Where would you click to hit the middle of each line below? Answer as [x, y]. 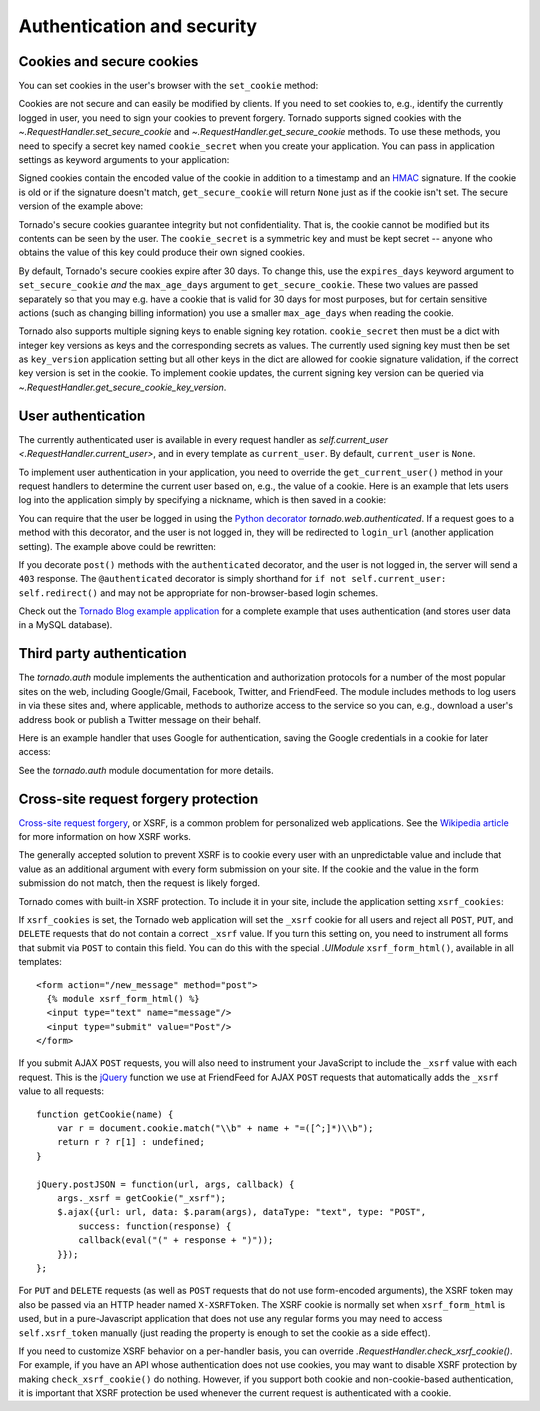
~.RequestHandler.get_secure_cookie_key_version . [122, 387]
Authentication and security [138, 26]
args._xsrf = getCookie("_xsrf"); [141, 1198]
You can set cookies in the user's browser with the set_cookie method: [168, 86]
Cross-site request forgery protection [138, 798]
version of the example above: [81, 206]
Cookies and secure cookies [108, 61]
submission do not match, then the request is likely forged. [139, 883]
